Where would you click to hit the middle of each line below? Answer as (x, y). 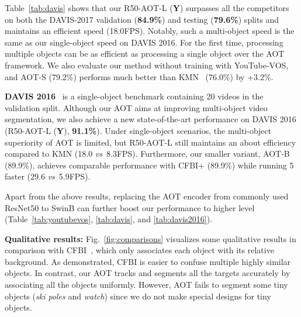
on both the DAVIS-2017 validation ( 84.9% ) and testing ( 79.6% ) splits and (142, 19)
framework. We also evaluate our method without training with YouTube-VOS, (147, 65)
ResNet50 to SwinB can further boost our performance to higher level (130, 207)
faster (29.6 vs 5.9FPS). (48, 176)
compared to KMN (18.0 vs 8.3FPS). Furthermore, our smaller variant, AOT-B (147, 154)
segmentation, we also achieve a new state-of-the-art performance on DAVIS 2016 (150, 119)
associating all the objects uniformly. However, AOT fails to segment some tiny (146, 285)
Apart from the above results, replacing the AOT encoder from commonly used (147, 196)
